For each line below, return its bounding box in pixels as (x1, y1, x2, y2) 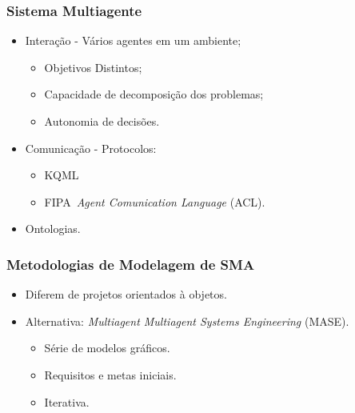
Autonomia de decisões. (44, 113, 160, 129)
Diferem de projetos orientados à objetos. (25, 286, 227, 303)
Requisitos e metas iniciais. (44, 366, 177, 383)
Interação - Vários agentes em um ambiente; (25, 32, 241, 49)
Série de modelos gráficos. (44, 339, 170, 356)
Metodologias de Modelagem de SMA (6, 254, 255, 274)
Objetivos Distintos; (44, 58, 142, 75)
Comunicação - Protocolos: (25, 139, 157, 156)
